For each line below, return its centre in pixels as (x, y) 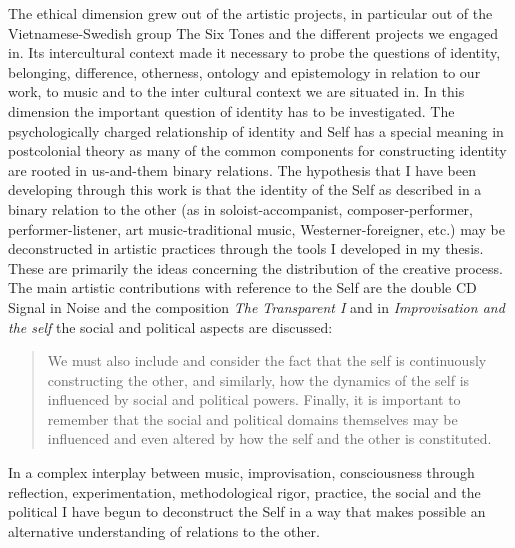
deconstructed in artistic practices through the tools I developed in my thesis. (246, 248)
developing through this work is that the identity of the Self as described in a (245, 189)
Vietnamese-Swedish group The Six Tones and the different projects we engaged (253, 32)
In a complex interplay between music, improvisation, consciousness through (241, 472)
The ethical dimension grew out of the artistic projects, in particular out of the (250, 13)
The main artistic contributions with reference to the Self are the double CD (242, 287)
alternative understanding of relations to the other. (164, 530)
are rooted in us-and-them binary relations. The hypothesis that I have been (242, 169)
